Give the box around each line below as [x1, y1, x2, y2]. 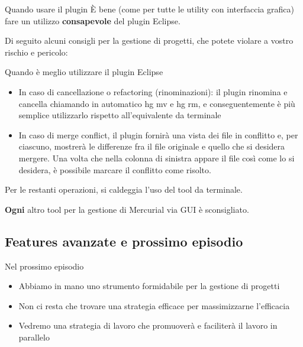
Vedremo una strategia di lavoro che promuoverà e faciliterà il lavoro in [18, 319, 278, 332]
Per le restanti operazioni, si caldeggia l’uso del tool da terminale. [5, 183, 243, 196]
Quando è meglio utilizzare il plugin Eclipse [5, 66, 163, 78]
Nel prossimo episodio [5, 260, 84, 272]
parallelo [18, 330, 50, 343]
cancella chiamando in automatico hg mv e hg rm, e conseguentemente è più [18, 97, 295, 109]
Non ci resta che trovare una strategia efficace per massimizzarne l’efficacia [18, 299, 290, 312]
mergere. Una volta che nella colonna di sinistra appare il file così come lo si [18, 151, 295, 164]
